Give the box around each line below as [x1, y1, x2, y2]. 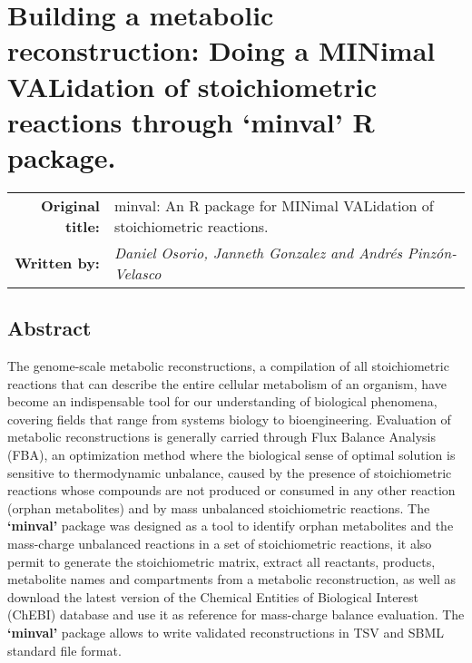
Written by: [15, 252, 100, 274]
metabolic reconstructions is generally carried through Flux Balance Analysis [7, 427, 436, 446]
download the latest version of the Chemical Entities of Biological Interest [7, 587, 419, 606]
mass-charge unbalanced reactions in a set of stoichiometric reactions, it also [7, 534, 432, 553]
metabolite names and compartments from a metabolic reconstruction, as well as [7, 570, 456, 589]
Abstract [7, 314, 92, 342]
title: [64, 215, 100, 237]
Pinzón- [407, 241, 457, 263]
